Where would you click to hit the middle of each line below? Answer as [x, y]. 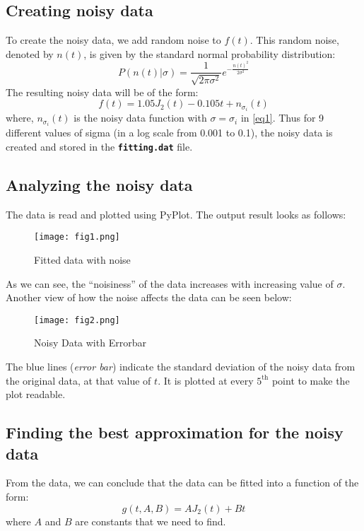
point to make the [311, 380]
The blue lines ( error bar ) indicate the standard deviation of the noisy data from [181, 367]
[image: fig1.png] [77, 237]
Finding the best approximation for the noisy [175, 432]
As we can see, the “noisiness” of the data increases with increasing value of [170, 283]
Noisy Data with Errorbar [90, 343]
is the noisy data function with [140, 118]
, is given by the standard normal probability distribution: [210, 53]
